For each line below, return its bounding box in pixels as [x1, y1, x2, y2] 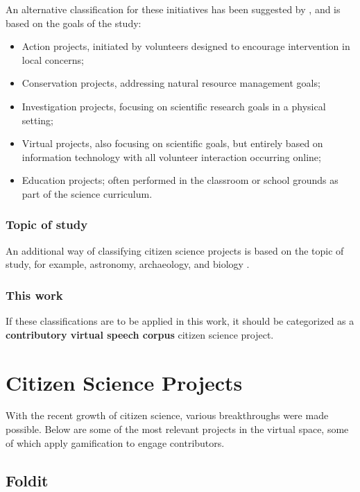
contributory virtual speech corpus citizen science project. [6, 327, 274, 341]
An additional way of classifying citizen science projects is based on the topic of [6, 243, 344, 257]
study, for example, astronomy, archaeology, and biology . [6, 257, 250, 271]
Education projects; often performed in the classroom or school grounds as [22, 173, 338, 187]
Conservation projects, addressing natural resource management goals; [22, 76, 320, 90]
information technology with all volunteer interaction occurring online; [22, 149, 321, 164]
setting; [22, 112, 53, 127]
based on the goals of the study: [6, 15, 142, 30]
